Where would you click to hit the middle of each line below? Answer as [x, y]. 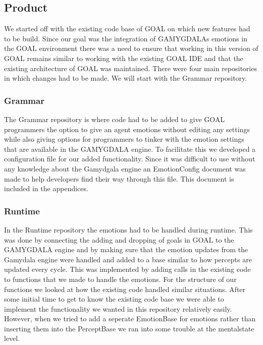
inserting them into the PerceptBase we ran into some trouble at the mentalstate [129, 328]
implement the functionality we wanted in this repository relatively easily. [118, 308]
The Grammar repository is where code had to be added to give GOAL [115, 119]
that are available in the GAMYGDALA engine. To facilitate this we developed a [130, 149]
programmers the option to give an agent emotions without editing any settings [127, 129]
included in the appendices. [46, 188]
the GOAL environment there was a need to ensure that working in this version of [131, 48]
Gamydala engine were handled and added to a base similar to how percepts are [128, 259]
